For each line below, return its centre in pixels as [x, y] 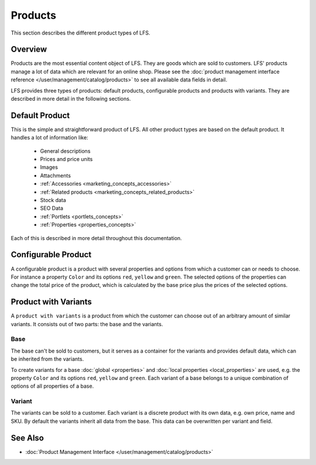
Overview [29, 49]
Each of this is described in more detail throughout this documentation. [97, 238]
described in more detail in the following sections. [71, 99]
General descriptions [65, 151]
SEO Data [52, 208]
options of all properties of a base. [52, 386]
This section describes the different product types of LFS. [80, 33]
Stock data [53, 200]
